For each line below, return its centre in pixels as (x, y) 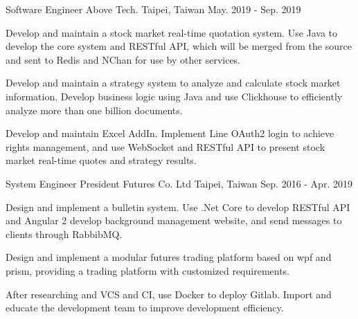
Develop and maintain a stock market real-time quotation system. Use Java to (172, 32)
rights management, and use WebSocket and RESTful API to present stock (165, 146)
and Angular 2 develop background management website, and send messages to (174, 220)
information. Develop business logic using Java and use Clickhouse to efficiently (174, 96)
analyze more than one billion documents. (94, 110)
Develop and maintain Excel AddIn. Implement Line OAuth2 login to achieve (170, 133)
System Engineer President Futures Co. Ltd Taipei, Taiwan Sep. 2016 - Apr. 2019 (179, 183)
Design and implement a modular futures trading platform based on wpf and (169, 257)
